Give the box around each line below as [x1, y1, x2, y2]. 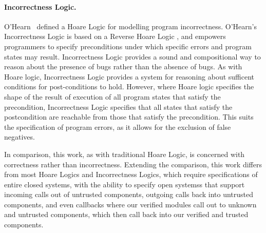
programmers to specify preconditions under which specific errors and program [4, 41, 252, 51]
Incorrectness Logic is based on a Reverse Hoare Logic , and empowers [4, 31, 226, 42]
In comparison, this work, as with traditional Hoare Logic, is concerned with [4, 148, 245, 159]
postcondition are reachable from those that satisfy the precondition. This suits [4, 111, 254, 122]
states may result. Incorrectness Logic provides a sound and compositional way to [4, 51, 261, 62]
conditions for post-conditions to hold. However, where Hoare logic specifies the [4, 81, 254, 92]
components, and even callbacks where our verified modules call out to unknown [4, 199, 257, 209]
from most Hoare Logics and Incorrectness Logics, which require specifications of [4, 169, 258, 180]
